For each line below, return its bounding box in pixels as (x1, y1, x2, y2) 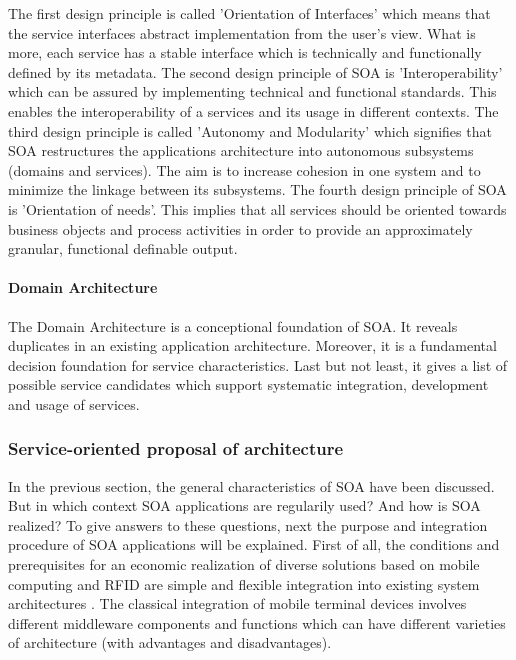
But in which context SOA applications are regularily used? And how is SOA (8, 495, 481, 516)
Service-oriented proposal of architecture (8, 436, 344, 461)
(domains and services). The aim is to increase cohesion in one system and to (8, 159, 481, 180)
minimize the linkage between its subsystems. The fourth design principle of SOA (8, 179, 507, 200)
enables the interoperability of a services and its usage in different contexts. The (8, 100, 499, 121)
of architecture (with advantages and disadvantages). (8, 632, 332, 653)
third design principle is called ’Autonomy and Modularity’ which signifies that (8, 120, 492, 141)
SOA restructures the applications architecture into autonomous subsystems (8, 140, 474, 161)
